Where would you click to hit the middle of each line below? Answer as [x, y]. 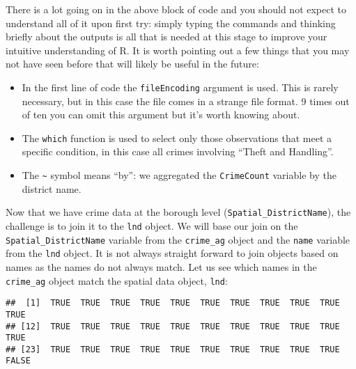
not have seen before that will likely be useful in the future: [132, 64]
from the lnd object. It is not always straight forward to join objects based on [172, 253]
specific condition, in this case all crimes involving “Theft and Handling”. [178, 151]
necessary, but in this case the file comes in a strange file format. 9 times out [186, 101]
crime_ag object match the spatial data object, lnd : [117, 280]
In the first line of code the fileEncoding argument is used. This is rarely [180, 87]
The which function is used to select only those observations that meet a [177, 138]
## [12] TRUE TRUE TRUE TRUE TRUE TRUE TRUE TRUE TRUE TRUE [173, 326]
